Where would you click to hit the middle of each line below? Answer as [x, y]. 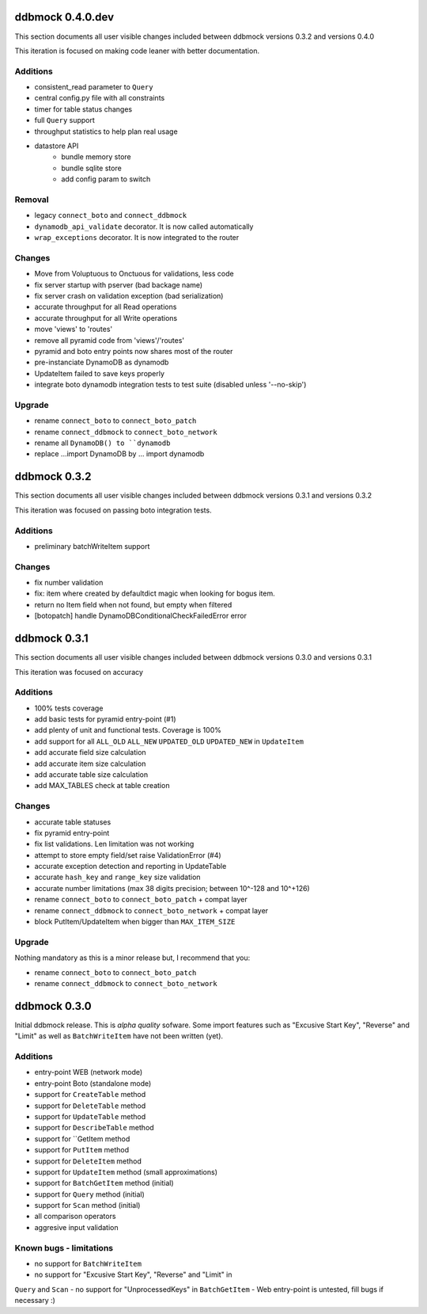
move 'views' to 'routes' [74, 329]
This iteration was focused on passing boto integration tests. [113, 510]
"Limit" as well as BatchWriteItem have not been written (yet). [119, 1036]
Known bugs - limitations [64, 1247]
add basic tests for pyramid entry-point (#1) [106, 719]
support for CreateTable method [90, 1095]
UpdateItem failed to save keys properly [100, 373]
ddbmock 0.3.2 [53, 476]
